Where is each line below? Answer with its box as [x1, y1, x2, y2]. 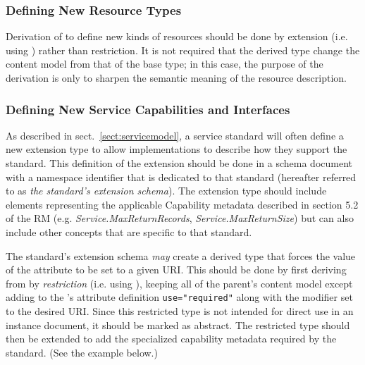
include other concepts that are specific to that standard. [6, 224, 252, 239]
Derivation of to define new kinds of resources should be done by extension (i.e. [6, 29, 348, 44]
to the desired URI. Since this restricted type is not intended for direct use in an [6, 304, 354, 318]
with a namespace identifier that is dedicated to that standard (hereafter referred [6, 169, 357, 184]
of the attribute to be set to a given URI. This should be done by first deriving [6, 262, 347, 277]
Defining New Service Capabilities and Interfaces [6, 100, 290, 118]
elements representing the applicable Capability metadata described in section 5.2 [6, 197, 359, 211]
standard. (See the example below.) [6, 345, 158, 359]
